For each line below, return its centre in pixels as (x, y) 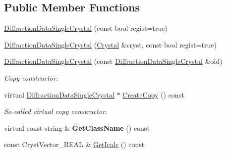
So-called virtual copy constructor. (56, 111)
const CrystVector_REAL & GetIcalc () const (74, 144)
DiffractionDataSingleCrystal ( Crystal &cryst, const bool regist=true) (110, 44)
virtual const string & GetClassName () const (77, 127)
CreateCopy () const (153, 94)
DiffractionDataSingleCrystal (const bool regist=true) (86, 28)
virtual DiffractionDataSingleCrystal (59, 94)
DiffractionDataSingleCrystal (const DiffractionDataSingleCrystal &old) (113, 61)
